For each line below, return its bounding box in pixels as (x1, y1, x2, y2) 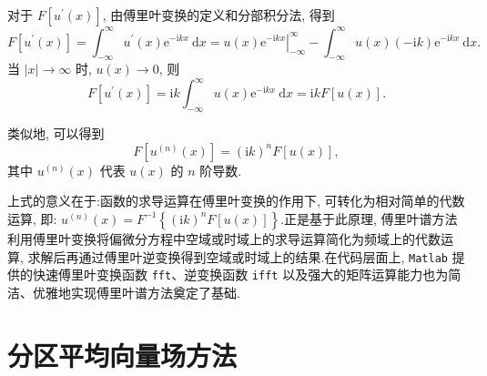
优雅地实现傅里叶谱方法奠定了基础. (32, 282, 240, 301)
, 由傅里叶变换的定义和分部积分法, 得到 (102, 5, 335, 24)
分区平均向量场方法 (7, 336, 238, 373)
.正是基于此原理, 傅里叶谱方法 (280, 208, 458, 228)
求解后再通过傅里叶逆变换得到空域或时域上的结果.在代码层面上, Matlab (27, 247, 448, 266)
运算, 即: (7, 208, 57, 228)
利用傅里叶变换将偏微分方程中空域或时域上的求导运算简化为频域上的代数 (7, 229, 441, 248)
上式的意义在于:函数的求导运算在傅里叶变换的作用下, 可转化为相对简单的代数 (7, 191, 465, 210)
